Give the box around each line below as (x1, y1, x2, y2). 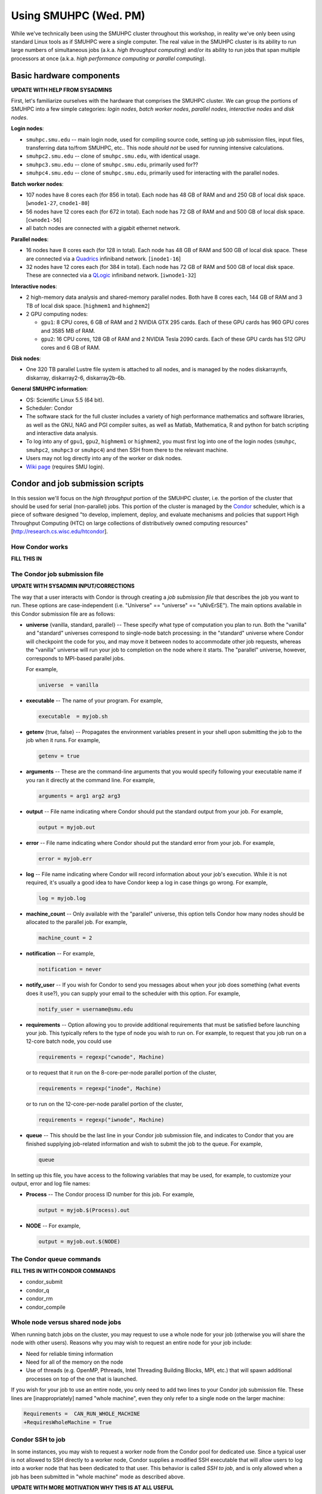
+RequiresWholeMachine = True (23, 1419, 112, 1425)
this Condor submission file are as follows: (11, 610, 116, 617)
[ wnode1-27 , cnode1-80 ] (26, 200, 89, 207)
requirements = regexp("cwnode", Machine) (38, 1054, 165, 1061)
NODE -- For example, (26, 1222, 80, 1229)
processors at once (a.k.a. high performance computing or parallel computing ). (11, 54, 206, 62)
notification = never (38, 966, 102, 973)
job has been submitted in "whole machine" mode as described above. (11, 1473, 185, 1480)
